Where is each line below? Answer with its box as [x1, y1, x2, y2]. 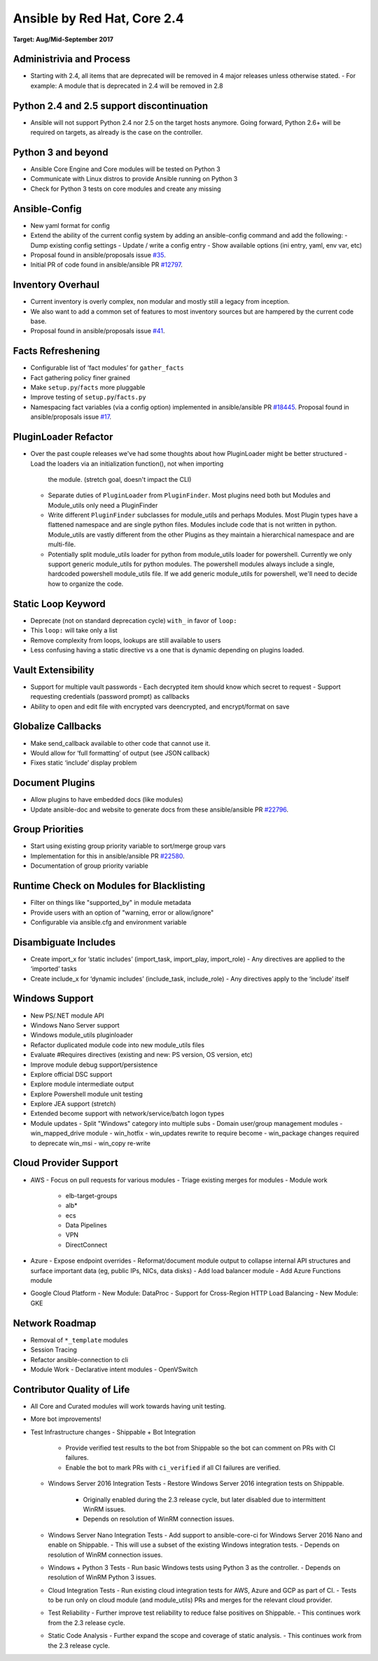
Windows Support [13, 993, 94, 1004]
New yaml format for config [30, 221, 110, 229]
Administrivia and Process [13, 53, 131, 65]
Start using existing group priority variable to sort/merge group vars [30, 842, 226, 850]
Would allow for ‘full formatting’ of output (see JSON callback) [30, 748, 210, 757]
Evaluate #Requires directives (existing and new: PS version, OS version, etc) [30, 1051, 253, 1059]
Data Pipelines [65, 1221, 108, 1230]
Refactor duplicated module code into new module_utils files [30, 1040, 205, 1049]
